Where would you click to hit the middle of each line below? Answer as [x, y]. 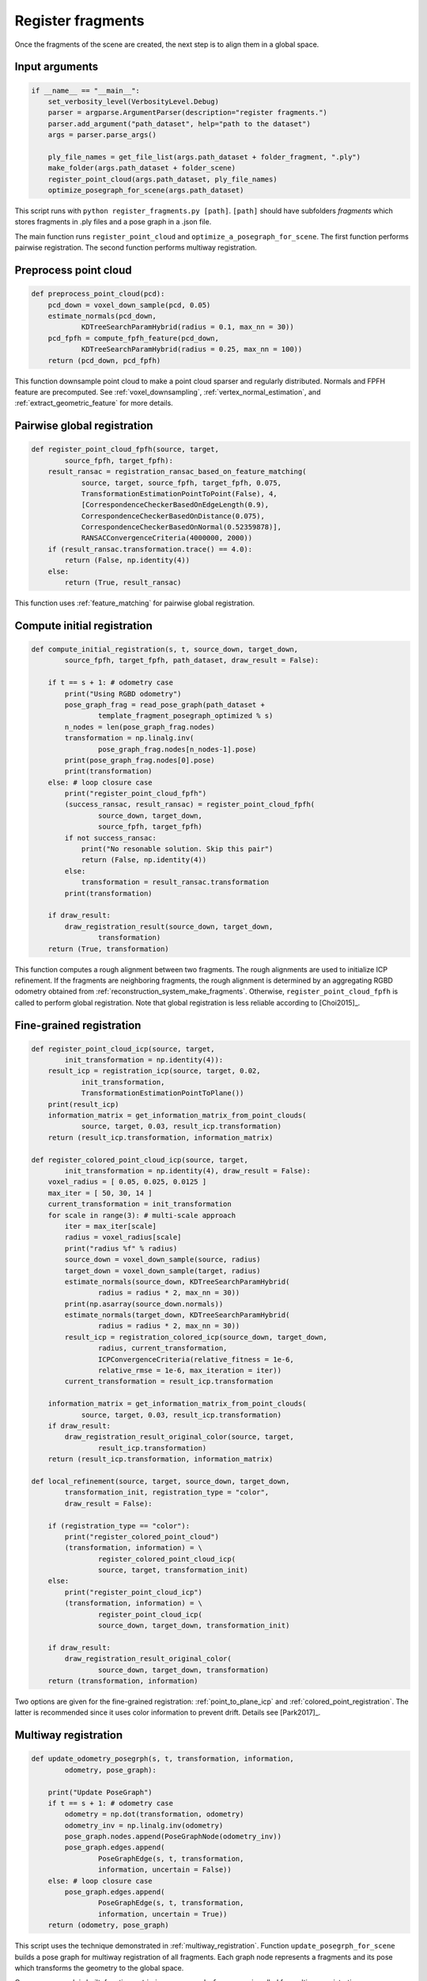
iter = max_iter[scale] [111, 1226]
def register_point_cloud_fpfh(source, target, [125, 449]
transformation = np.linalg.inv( [129, 738]
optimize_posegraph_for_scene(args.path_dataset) [146, 191]
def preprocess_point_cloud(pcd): [98, 294]
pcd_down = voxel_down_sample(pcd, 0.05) [129, 305]
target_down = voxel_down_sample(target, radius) [162, 1271]
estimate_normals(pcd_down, [102, 316]
